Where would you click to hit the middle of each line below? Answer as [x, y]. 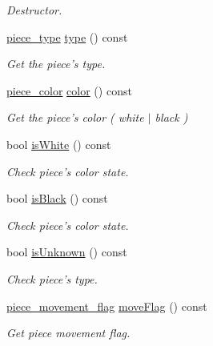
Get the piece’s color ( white [75, 117]
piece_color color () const [69, 90]
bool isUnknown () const [67, 252]
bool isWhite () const [59, 144]
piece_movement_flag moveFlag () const [107, 306]
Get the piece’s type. [56, 64]
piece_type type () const [67, 36]
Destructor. [34, 10]
